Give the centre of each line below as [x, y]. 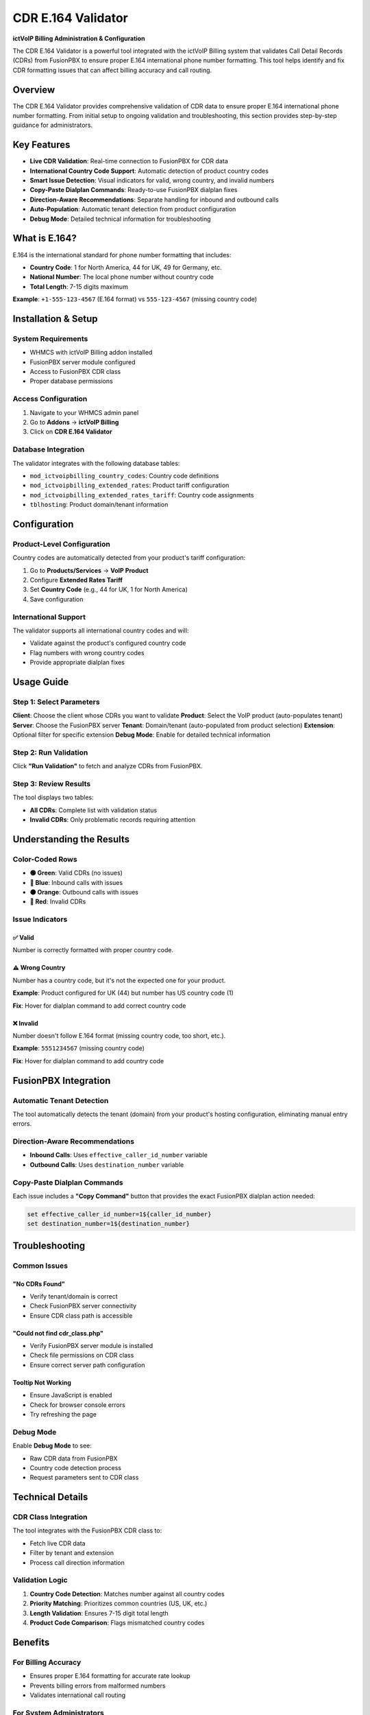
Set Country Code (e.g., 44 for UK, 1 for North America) [109, 589]
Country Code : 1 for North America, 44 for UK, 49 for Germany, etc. [126, 267]
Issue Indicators [40, 919]
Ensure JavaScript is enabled [71, 1395]
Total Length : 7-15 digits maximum [79, 286]
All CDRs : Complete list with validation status [94, 810]
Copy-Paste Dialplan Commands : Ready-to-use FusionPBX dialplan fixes [134, 190]
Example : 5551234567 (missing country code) [79, 1048]
